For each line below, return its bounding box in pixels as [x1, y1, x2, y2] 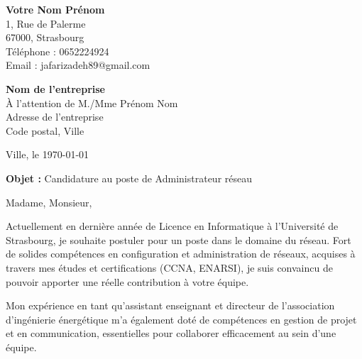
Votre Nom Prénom [6, 2, 105, 16]
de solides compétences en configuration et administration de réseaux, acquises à [6, 246, 356, 261]
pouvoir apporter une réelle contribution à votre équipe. [6, 274, 249, 289]
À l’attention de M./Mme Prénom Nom [6, 95, 178, 110]
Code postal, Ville [6, 123, 84, 138]
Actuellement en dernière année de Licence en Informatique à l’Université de [6, 219, 339, 233]
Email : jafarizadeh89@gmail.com [6, 57, 150, 72]
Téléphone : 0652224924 [6, 43, 109, 58]
